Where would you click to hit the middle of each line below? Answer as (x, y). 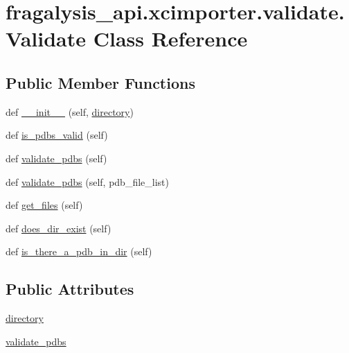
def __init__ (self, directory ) (70, 111)
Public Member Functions (100, 82)
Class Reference (170, 38)
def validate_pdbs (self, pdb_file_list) (87, 181)
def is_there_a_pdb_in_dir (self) (79, 251)
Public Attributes (70, 289)
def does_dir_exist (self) (59, 228)
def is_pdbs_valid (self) (57, 135)
